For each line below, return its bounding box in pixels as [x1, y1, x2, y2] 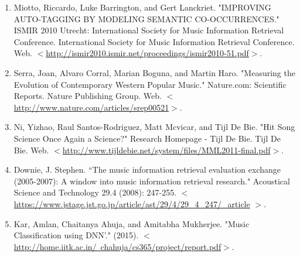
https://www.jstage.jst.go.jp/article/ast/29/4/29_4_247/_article [13, 197, 250, 210]
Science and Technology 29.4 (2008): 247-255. [13, 186, 177, 198]
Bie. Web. [13, 143, 49, 156]
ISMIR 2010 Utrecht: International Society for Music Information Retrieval [13, 24, 284, 36]
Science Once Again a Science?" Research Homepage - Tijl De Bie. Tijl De [13, 132, 281, 144]
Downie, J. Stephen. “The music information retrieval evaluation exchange [13, 163, 281, 176]
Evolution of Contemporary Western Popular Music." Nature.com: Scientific [13, 78, 287, 90]
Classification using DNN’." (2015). [13, 229, 139, 241]
